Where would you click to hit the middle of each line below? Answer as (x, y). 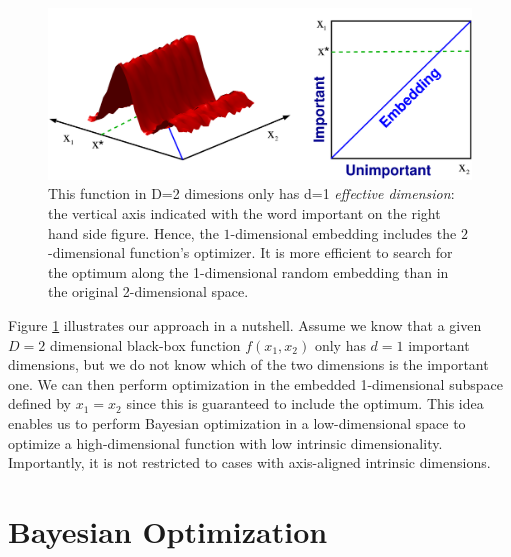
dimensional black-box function (145, 344)
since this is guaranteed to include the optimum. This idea (305, 403)
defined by (40, 403)
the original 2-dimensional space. (148, 291)
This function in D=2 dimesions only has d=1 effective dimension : (251, 193)
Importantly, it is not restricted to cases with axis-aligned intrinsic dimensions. (249, 462)
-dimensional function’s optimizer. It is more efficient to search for (250, 252)
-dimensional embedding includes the (343, 232)
